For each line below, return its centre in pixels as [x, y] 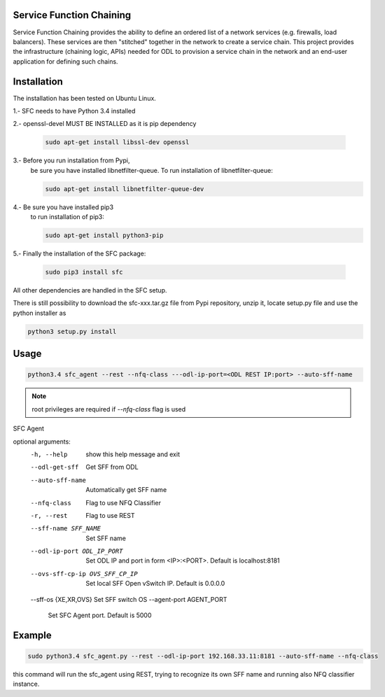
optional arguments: [42, 442]
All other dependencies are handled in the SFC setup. [90, 290]
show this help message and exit [133, 454]
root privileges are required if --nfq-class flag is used [109, 409]
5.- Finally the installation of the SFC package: [79, 254]
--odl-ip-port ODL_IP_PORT [77, 551]
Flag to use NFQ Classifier [123, 502]
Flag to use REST [110, 515]
